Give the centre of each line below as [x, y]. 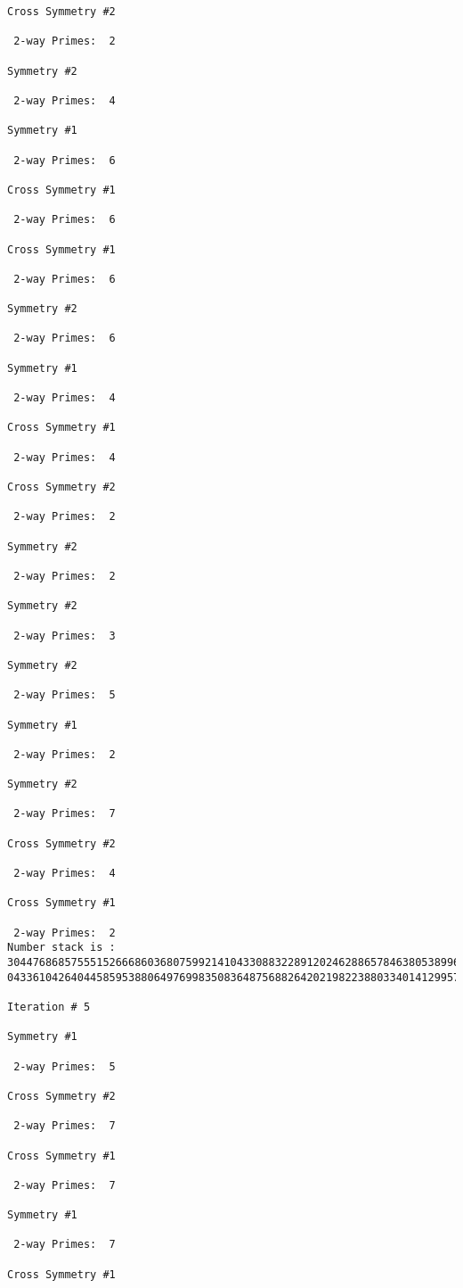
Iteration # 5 [49, 1007]
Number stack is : [61, 948]
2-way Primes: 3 [65, 636]
